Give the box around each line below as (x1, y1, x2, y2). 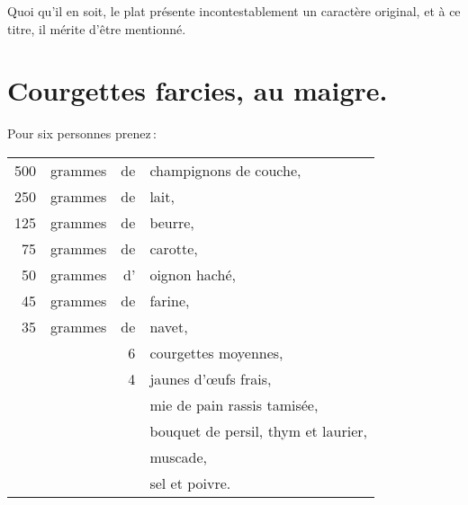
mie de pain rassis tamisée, (149, 394, 319, 415)
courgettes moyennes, (149, 341, 283, 363)
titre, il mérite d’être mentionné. (7, 19, 186, 38)
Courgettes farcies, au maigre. (7, 72, 388, 109)
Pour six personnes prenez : (7, 124, 157, 143)
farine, (149, 289, 190, 311)
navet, (149, 315, 188, 337)
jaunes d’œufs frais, (149, 368, 272, 389)
